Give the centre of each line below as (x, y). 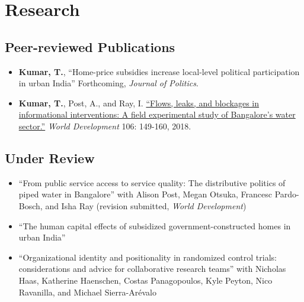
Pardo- (287, 194)
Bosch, (31, 205)
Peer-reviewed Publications (90, 46)
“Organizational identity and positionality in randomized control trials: (148, 257)
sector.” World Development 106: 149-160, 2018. (105, 126)
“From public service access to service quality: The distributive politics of (152, 182)
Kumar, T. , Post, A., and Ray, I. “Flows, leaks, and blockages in (139, 103)
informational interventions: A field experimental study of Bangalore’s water (157, 114)
